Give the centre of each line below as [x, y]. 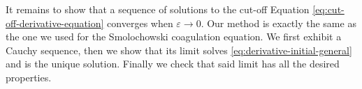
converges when [140, 23]
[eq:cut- [328, 9]
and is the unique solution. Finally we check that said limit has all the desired [173, 64]
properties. [29, 77]
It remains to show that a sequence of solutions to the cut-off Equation [158, 9]
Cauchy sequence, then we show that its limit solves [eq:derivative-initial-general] [179, 50]
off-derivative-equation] [55, 23]
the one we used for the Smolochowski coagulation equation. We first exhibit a [174, 37]
